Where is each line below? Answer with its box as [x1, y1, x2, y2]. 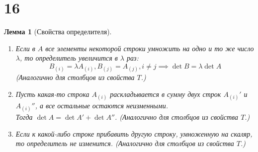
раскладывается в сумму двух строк [110, 88, 221, 99]
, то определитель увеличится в [19, 53, 118, 63]
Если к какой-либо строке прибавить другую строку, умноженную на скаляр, [15, 128, 253, 139]
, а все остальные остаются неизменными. [35, 100, 169, 110]
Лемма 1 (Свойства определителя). [4, 26, 112, 37]
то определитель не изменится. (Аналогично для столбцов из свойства [15, 138, 234, 149]
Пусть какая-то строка [15, 88, 89, 99]
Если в [15, 43, 35, 53]
